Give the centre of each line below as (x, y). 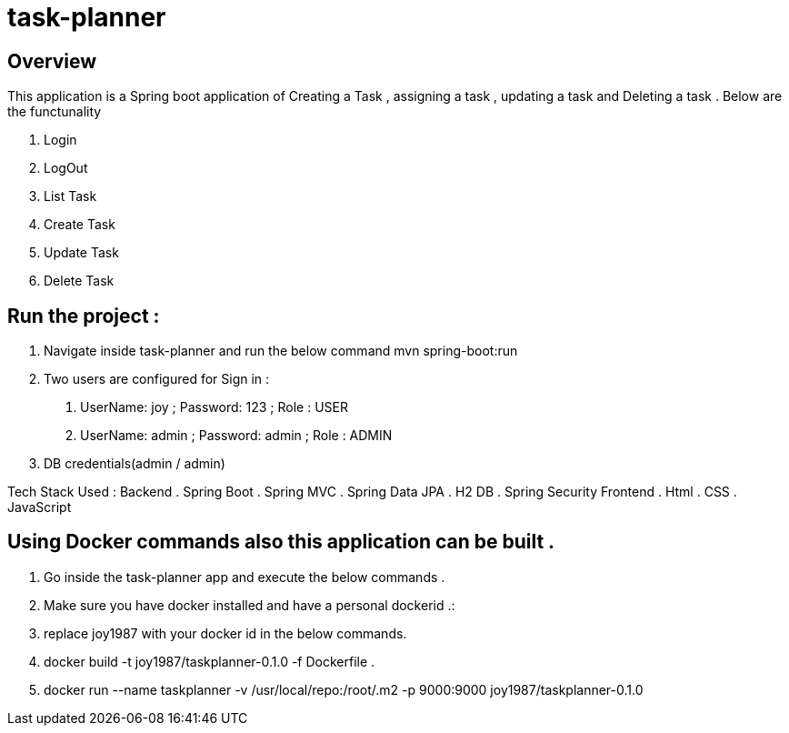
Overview (52, 61)
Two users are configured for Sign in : (157, 379)
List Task (70, 196)
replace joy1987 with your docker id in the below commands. (225, 633)
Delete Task (79, 281)
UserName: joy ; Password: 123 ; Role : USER (214, 407)
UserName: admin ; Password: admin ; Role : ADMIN (236, 436)
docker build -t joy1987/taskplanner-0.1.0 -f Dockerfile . (210, 661)
